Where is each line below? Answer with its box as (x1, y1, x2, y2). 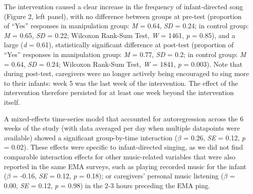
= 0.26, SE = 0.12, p (183, 132, 246, 142)
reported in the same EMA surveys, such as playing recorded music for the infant (4, 161, 247, 171)
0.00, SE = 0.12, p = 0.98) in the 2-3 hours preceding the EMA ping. (4, 180, 210, 190)
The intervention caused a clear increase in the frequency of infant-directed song (4, 1, 243, 11)
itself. (4, 97, 20, 107)
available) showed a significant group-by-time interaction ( (4, 132, 178, 142)
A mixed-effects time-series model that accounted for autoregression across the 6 (4, 113, 244, 123)
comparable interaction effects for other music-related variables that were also (4, 151, 235, 161)
